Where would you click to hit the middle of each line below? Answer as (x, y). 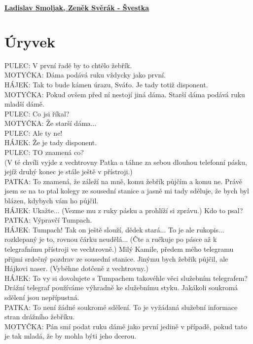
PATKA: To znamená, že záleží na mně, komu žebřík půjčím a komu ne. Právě (123, 181)
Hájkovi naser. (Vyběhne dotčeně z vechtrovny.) (76, 268)
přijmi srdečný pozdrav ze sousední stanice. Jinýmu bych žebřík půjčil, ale (116, 258)
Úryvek (30, 41)
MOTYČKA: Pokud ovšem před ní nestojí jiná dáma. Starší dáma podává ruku (125, 94)
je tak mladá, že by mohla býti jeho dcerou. (71, 336)
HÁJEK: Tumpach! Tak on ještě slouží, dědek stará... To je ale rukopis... (114, 229)
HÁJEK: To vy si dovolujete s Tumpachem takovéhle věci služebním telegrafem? (126, 278)
